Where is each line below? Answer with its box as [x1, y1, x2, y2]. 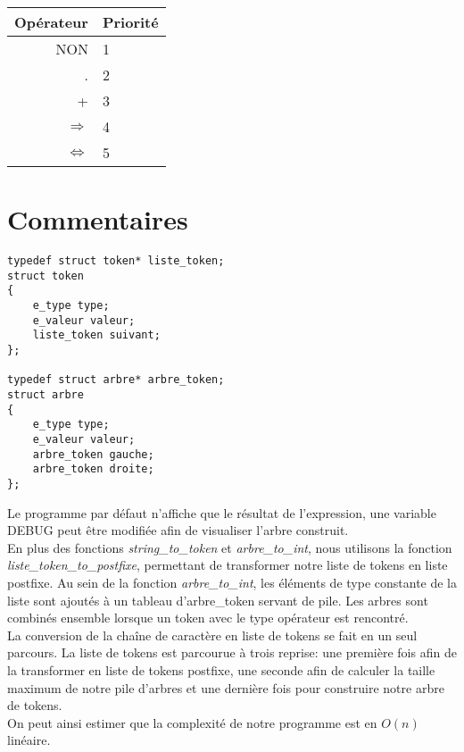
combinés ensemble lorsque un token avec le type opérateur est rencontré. [7, 608, 409, 627]
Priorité [102, 12, 159, 32]
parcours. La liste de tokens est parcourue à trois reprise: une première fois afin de [7, 643, 457, 662]
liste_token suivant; [32, 329, 161, 342]
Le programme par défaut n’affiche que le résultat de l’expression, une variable [7, 503, 436, 522]
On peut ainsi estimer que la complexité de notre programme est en [7, 713, 377, 731]
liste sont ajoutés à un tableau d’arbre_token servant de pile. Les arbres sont [7, 590, 428, 609]
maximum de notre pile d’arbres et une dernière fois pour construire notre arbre [7, 678, 444, 697]
